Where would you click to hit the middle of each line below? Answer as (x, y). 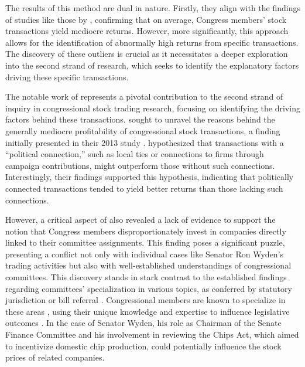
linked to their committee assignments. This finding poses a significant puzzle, (145, 242)
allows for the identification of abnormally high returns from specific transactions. (152, 42)
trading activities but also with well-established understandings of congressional (148, 265)
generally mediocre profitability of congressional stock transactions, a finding (143, 130)
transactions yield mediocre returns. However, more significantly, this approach (147, 31)
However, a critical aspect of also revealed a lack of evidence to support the (140, 220)
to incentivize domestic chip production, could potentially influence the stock (143, 346)
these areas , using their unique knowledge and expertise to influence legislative (148, 311)
